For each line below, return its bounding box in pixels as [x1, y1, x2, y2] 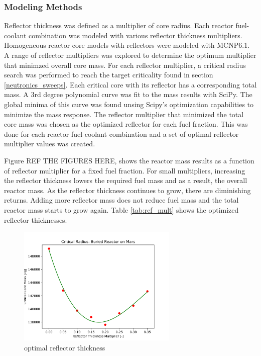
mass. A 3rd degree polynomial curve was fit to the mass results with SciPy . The [4, 89, 252, 100]
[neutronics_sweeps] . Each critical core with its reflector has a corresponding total [4, 79, 257, 90]
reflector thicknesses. [4, 214, 67, 225]
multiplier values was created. [4, 138, 95, 149]
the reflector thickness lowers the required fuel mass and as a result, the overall [4, 175, 247, 186]
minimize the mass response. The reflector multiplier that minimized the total [4, 109, 244, 119]
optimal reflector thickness [24, 342, 105, 352]
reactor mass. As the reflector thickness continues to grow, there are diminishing [4, 185, 251, 195]
